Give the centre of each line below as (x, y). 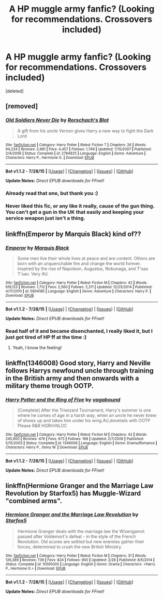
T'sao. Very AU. (33, 274)
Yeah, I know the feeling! (37, 348)
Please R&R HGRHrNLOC (42, 426)
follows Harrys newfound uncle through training (80, 370)
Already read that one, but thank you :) (52, 193)
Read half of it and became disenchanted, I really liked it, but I (79, 331)
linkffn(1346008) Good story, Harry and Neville (78, 363)
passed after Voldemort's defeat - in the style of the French (76, 536)
